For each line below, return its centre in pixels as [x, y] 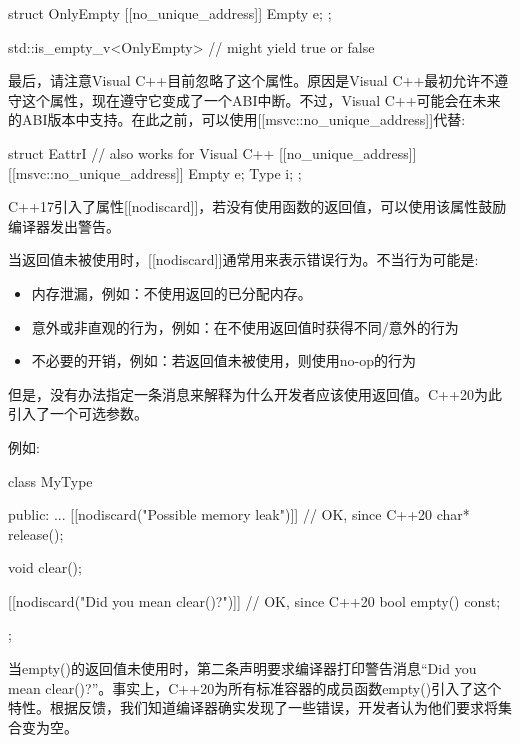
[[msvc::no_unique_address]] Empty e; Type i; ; [155, 172]
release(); [36, 533]
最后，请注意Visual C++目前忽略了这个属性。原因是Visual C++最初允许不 [251, 80]
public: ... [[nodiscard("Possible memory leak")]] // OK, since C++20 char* [239, 514]
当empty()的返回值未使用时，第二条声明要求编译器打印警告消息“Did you [242, 668]
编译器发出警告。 [64, 225]
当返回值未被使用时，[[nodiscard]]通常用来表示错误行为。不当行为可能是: [243, 259]
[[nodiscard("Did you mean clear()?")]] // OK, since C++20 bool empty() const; [254, 600]
